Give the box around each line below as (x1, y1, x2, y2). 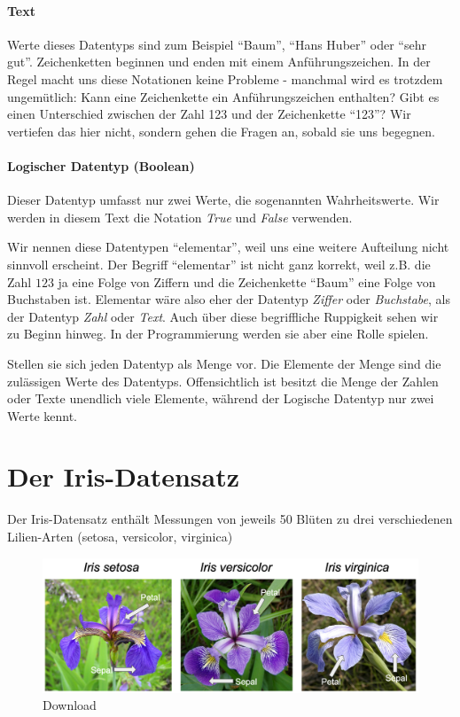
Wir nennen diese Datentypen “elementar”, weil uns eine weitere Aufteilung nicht (7, 238, 449, 256)
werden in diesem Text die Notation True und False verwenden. (7, 207, 353, 226)
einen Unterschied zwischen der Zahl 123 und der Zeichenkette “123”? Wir (7, 105, 411, 123)
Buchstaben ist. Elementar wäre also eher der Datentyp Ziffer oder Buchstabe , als (7, 290, 451, 308)
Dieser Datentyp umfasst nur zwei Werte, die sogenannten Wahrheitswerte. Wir (7, 191, 440, 209)
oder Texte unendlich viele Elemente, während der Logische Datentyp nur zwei (7, 389, 434, 408)
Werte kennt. (7, 406, 77, 425)
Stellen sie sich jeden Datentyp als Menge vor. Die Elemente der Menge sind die (7, 354, 441, 372)
